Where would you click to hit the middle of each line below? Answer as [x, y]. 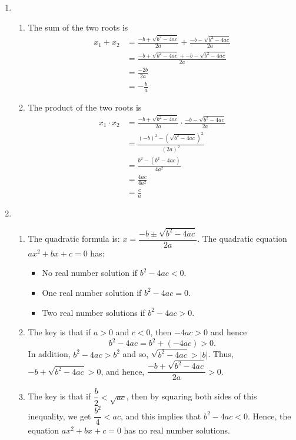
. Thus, [221, 354]
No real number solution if [89, 273]
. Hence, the [269, 416]
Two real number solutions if [94, 312]
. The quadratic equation [242, 239]
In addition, [49, 354]
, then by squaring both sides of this [192, 396]
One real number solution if [92, 292]
